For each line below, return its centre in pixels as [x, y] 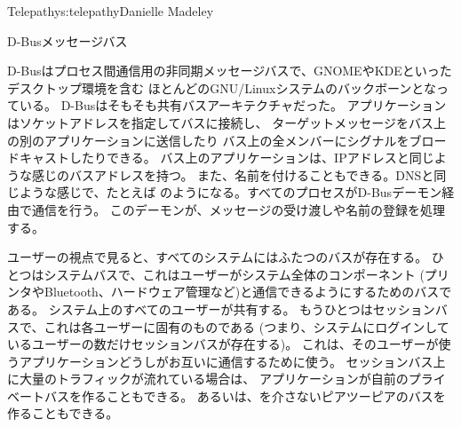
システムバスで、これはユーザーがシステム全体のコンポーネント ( [234, 274]
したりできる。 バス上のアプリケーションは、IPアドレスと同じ [251, 158]
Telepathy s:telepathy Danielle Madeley [111, 11]
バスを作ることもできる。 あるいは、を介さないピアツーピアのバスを [245, 395]
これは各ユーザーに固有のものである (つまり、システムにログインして [246, 326]
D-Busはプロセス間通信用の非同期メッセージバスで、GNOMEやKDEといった [230, 71]
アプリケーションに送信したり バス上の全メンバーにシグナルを [227, 140]
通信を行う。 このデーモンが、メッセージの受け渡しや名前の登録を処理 [238, 209]
